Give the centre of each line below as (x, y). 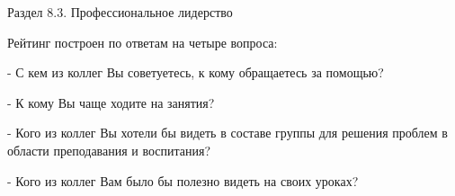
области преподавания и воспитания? (109, 150)
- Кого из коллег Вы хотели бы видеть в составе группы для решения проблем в (227, 133)
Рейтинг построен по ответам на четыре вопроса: (143, 42)
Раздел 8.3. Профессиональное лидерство (120, 12)
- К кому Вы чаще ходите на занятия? (111, 102)
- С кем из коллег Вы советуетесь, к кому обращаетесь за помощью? (196, 72)
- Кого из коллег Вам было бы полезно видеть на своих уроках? (183, 180)
